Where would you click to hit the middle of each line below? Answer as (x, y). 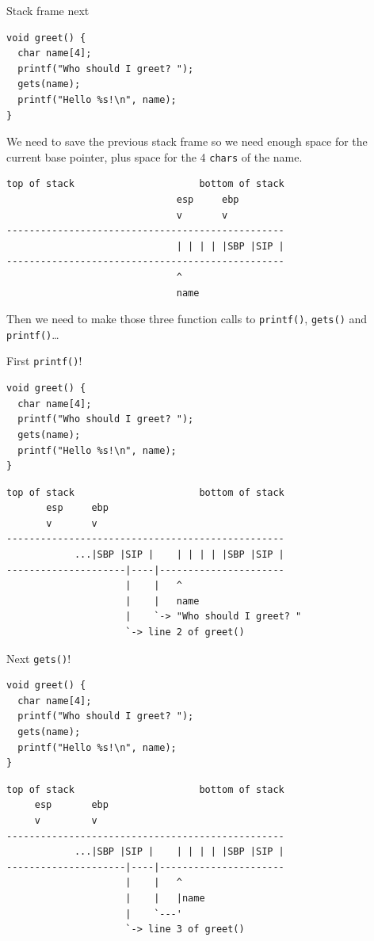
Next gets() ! (39, 658)
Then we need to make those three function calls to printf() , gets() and (187, 319)
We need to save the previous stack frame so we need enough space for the (187, 141)
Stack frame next (48, 10)
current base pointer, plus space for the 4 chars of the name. (155, 156)
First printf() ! (44, 361)
